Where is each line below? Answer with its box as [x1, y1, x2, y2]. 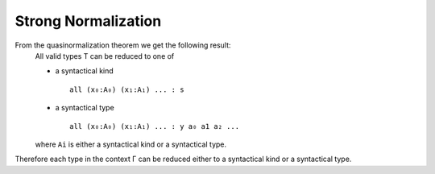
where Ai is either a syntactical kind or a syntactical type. [35, 139, 227, 149]
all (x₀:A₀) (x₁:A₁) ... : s [69, 85, 184, 94]
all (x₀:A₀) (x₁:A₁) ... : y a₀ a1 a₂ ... [69, 122, 240, 130]
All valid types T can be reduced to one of [35, 51, 175, 60]
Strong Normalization [14, 12, 162, 30]
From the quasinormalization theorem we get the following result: [14, 40, 231, 50]
